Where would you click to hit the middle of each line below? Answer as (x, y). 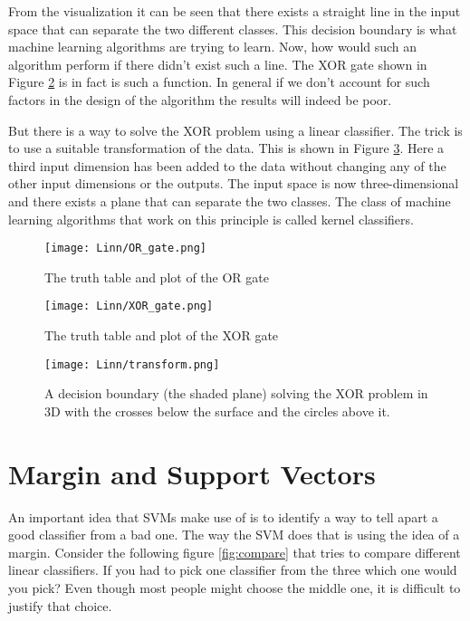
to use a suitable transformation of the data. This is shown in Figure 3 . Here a (226, 148)
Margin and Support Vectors (192, 473)
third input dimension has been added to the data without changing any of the (227, 165)
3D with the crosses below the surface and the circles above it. (217, 411)
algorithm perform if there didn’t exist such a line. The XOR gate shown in (218, 64)
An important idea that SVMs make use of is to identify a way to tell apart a (223, 516)
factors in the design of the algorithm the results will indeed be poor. (200, 99)
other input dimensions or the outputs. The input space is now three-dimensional (234, 183)
